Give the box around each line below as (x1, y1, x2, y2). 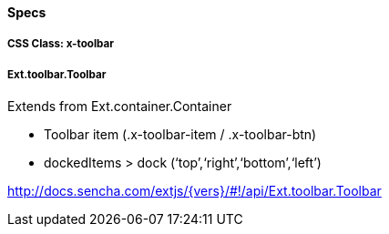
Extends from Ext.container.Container (7, 98, 232, 115)
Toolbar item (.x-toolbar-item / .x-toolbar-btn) (44, 127, 317, 143)
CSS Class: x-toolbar (7, 37, 114, 51)
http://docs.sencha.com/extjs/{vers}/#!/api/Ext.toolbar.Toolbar (7, 183, 382, 199)
